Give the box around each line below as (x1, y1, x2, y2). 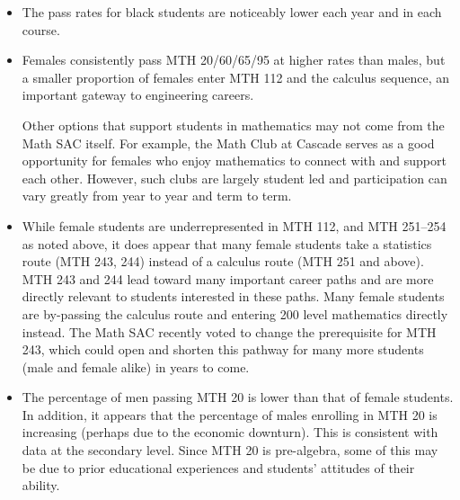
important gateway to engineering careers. (22, 85, 254, 104)
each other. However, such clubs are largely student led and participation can (22, 168, 447, 187)
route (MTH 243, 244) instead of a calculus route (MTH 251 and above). (22, 252, 424, 271)
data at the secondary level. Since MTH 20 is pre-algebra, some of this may (22, 441, 438, 460)
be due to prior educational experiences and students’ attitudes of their (22, 458, 415, 477)
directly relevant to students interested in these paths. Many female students (22, 287, 445, 306)
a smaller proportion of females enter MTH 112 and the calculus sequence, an (22, 67, 450, 86)
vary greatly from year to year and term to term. (22, 186, 292, 205)
